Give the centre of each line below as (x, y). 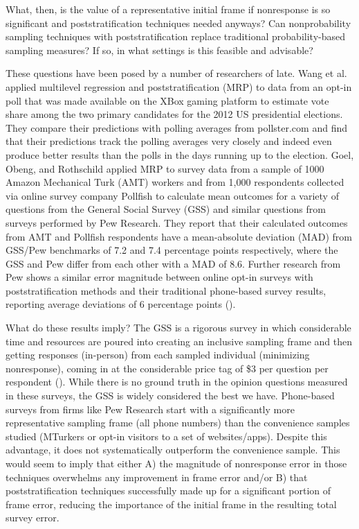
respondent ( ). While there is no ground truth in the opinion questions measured (177, 382)
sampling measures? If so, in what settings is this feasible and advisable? (159, 50)
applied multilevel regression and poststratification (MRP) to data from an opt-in (179, 86)
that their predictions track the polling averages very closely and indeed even (169, 141)
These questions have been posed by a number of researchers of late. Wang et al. (176, 73)
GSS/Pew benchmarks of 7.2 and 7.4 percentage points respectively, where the (172, 250)
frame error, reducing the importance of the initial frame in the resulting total (171, 504)
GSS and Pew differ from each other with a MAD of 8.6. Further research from (173, 263)
